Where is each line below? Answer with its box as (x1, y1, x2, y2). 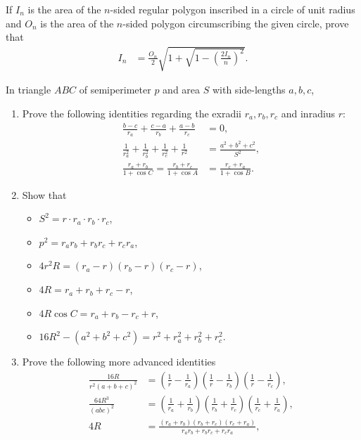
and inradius (281, 105, 336, 120)
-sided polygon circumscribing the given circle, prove (122, 15, 349, 30)
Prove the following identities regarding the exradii (22, 105, 241, 120)
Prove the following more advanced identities (22, 354, 216, 369)
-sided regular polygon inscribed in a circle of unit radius (110, 2, 355, 16)
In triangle (6, 82, 51, 97)
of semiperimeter (79, 82, 151, 97)
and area (163, 82, 201, 97)
